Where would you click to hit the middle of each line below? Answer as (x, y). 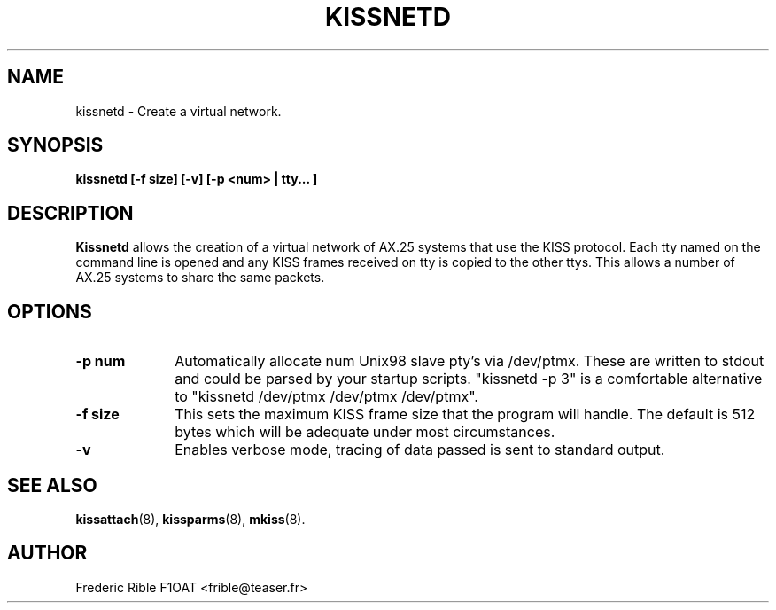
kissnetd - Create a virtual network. (178, 111)
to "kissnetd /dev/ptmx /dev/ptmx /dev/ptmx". (326, 397)
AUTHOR (47, 553)
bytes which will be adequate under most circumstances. (365, 432)
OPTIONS (50, 311)
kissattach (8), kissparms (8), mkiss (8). (190, 519)
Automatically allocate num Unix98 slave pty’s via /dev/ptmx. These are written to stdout (469, 361)
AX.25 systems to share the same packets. (200, 278)
